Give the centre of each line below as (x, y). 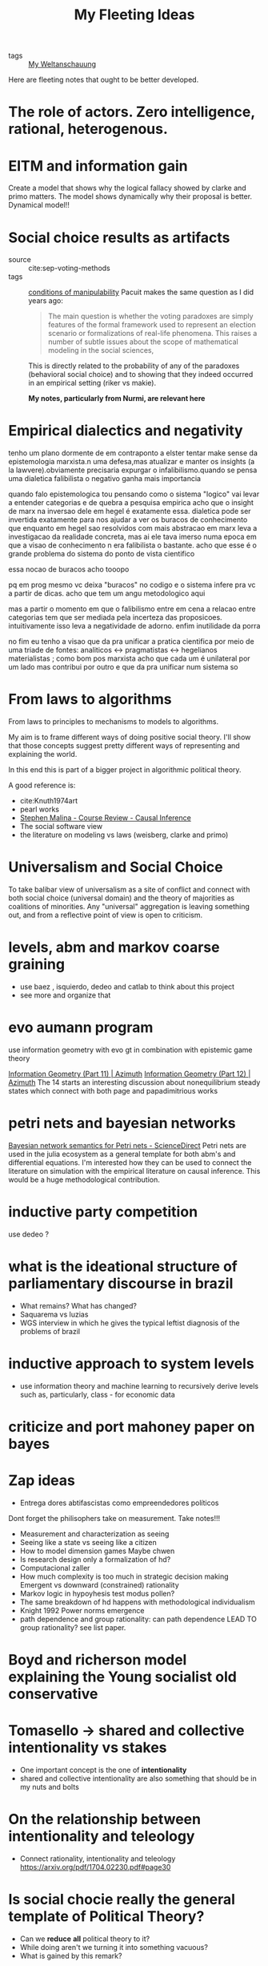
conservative (53, 1694)
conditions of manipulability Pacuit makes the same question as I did (141, 292)
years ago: (46, 301)
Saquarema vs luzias (54, 1314)
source (20, 260)
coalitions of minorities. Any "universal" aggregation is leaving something (129, 907)
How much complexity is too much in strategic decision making (124, 1576)
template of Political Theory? (106, 1917)
